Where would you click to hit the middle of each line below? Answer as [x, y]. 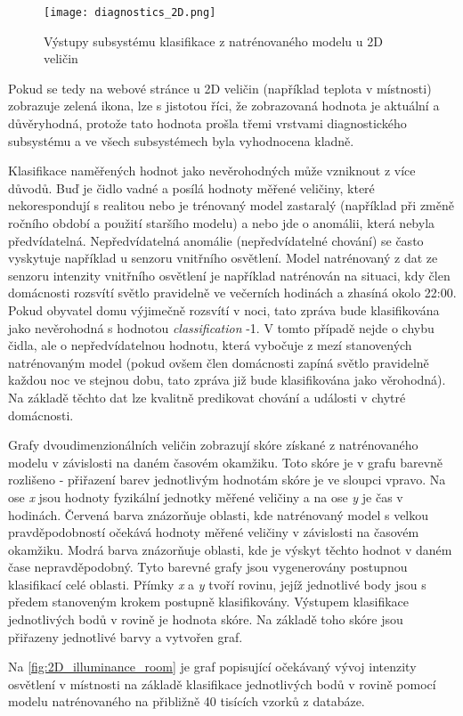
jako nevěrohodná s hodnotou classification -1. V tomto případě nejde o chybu [221, 327]
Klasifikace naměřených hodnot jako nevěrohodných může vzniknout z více [212, 171]
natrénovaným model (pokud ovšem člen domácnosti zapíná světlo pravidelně [219, 362]
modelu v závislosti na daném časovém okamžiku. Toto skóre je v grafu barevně [226, 462]
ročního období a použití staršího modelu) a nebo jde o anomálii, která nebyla [222, 223]
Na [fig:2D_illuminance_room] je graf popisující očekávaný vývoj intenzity [212, 667]
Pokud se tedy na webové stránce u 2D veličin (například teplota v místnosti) [220, 88]
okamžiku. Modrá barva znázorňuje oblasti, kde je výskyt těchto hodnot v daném [230, 549]
